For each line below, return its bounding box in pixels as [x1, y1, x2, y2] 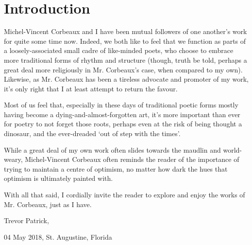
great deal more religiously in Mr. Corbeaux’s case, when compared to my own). [4, 64, 243, 74]
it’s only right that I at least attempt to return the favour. [4, 83, 178, 93]
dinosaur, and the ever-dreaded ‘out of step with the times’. [4, 128, 181, 139]
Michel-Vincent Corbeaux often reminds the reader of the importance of [25, 154, 239, 164]
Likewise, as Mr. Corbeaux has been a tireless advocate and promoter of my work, [4, 74, 249, 84]
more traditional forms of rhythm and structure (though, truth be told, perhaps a [4, 54, 247, 65]
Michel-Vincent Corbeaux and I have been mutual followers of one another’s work [4, 26, 247, 36]
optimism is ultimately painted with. [4, 173, 113, 183]
